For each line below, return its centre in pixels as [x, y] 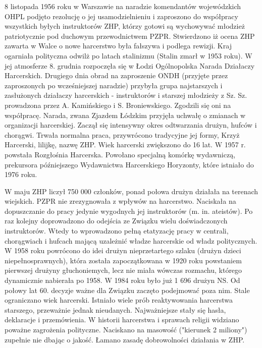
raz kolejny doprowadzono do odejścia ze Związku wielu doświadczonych [116, 221]
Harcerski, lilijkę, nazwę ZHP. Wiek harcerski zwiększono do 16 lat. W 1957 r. [125, 144]
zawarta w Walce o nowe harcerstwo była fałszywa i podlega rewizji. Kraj [118, 46]
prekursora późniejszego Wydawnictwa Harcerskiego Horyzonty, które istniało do [129, 164]
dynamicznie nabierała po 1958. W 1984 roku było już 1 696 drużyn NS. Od [122, 280]
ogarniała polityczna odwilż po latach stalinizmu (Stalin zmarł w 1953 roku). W [128, 55]
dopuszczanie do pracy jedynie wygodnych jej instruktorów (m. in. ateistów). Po [129, 211]
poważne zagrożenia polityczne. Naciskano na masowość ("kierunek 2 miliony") [126, 329]
